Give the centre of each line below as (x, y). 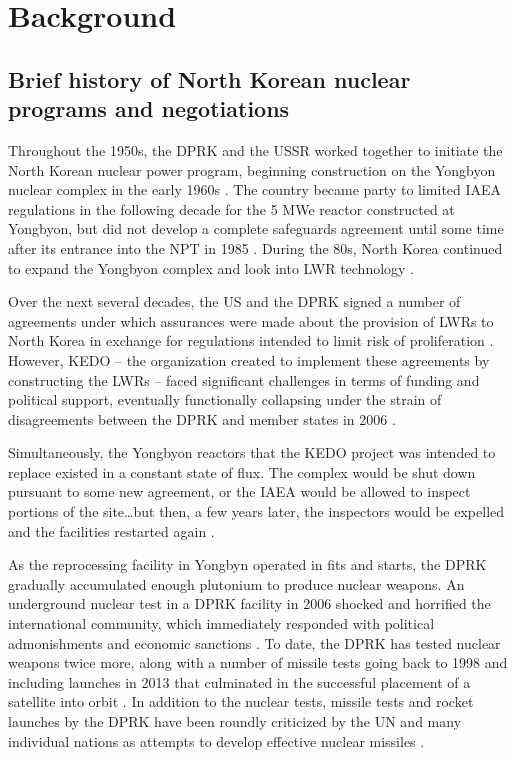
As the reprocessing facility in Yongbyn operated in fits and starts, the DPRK (247, 564)
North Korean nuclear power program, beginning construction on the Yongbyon (252, 169)
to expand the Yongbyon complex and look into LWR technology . (211, 267)
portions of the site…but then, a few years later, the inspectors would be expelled (256, 511)
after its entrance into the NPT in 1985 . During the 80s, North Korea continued (255, 247)
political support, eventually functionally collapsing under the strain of (225, 399)
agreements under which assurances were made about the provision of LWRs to (251, 320)
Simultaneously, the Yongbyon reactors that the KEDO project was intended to (252, 452)
